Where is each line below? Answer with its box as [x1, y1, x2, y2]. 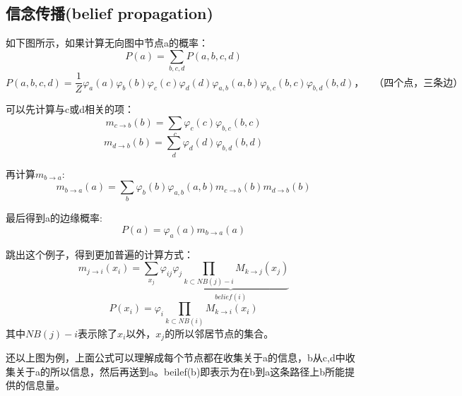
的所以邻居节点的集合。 [165, 325, 274, 340]
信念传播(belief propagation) [6, 2, 213, 24]
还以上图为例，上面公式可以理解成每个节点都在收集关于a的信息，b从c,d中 [6, 349, 345, 364]
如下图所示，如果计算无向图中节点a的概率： [6, 35, 208, 50]
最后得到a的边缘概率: [6, 210, 102, 225]
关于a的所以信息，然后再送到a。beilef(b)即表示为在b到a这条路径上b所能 [15, 364, 345, 378]
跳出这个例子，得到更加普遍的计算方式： [6, 246, 194, 261]
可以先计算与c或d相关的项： [6, 102, 134, 116]
